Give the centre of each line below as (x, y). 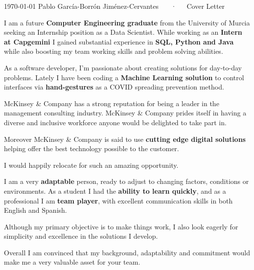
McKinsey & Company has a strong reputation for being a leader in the (112, 103)
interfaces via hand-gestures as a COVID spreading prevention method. (114, 87)
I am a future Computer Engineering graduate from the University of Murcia (127, 22)
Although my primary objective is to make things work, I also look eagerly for (121, 226)
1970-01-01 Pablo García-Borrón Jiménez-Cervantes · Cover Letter (115, 6)
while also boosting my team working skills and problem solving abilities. (114, 51)
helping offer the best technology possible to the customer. (92, 148)
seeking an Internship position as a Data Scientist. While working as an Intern (123, 32)
